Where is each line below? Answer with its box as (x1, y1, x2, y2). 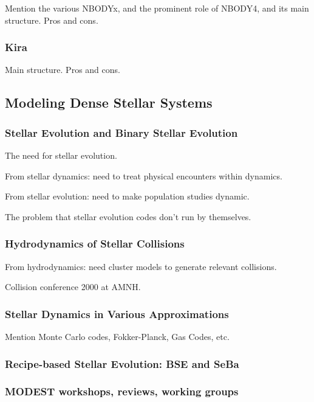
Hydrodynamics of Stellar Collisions (5, 236, 185, 251)
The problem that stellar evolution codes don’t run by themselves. (5, 210, 251, 223)
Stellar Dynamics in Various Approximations (5, 306, 229, 321)
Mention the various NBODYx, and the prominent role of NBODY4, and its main (5, 2, 309, 14)
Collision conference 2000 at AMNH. (5, 280, 141, 293)
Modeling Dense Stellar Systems (5, 93, 213, 112)
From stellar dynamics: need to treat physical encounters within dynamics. (5, 169, 282, 182)
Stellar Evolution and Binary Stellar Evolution (5, 125, 238, 140)
